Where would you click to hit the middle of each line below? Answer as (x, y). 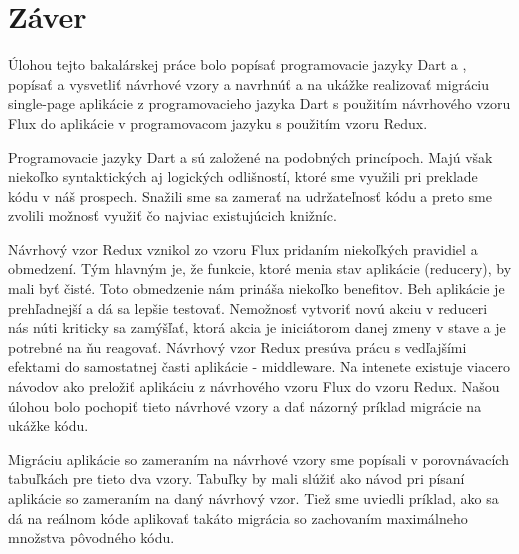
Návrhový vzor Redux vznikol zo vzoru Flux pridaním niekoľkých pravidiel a (243, 248)
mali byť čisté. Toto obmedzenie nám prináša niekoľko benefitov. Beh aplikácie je (256, 288)
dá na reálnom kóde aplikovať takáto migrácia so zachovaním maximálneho (238, 517)
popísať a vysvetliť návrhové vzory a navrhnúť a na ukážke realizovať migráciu (249, 83)
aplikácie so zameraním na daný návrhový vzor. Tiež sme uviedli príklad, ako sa (253, 498)
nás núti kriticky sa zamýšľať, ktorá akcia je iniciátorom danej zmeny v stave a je (257, 327)
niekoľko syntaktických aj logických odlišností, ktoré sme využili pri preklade (243, 176)
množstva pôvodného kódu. (91, 537)
